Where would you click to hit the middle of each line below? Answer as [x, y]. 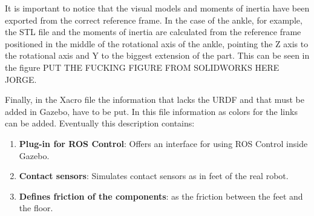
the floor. [36, 208]
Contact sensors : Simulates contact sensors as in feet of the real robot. [154, 176]
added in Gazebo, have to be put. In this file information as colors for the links [151, 111]
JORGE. [21, 79]
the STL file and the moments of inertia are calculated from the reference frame [153, 32]
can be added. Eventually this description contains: [100, 123]
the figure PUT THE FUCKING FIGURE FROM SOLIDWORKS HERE [142, 67]
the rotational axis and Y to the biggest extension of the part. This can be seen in [157, 55]
